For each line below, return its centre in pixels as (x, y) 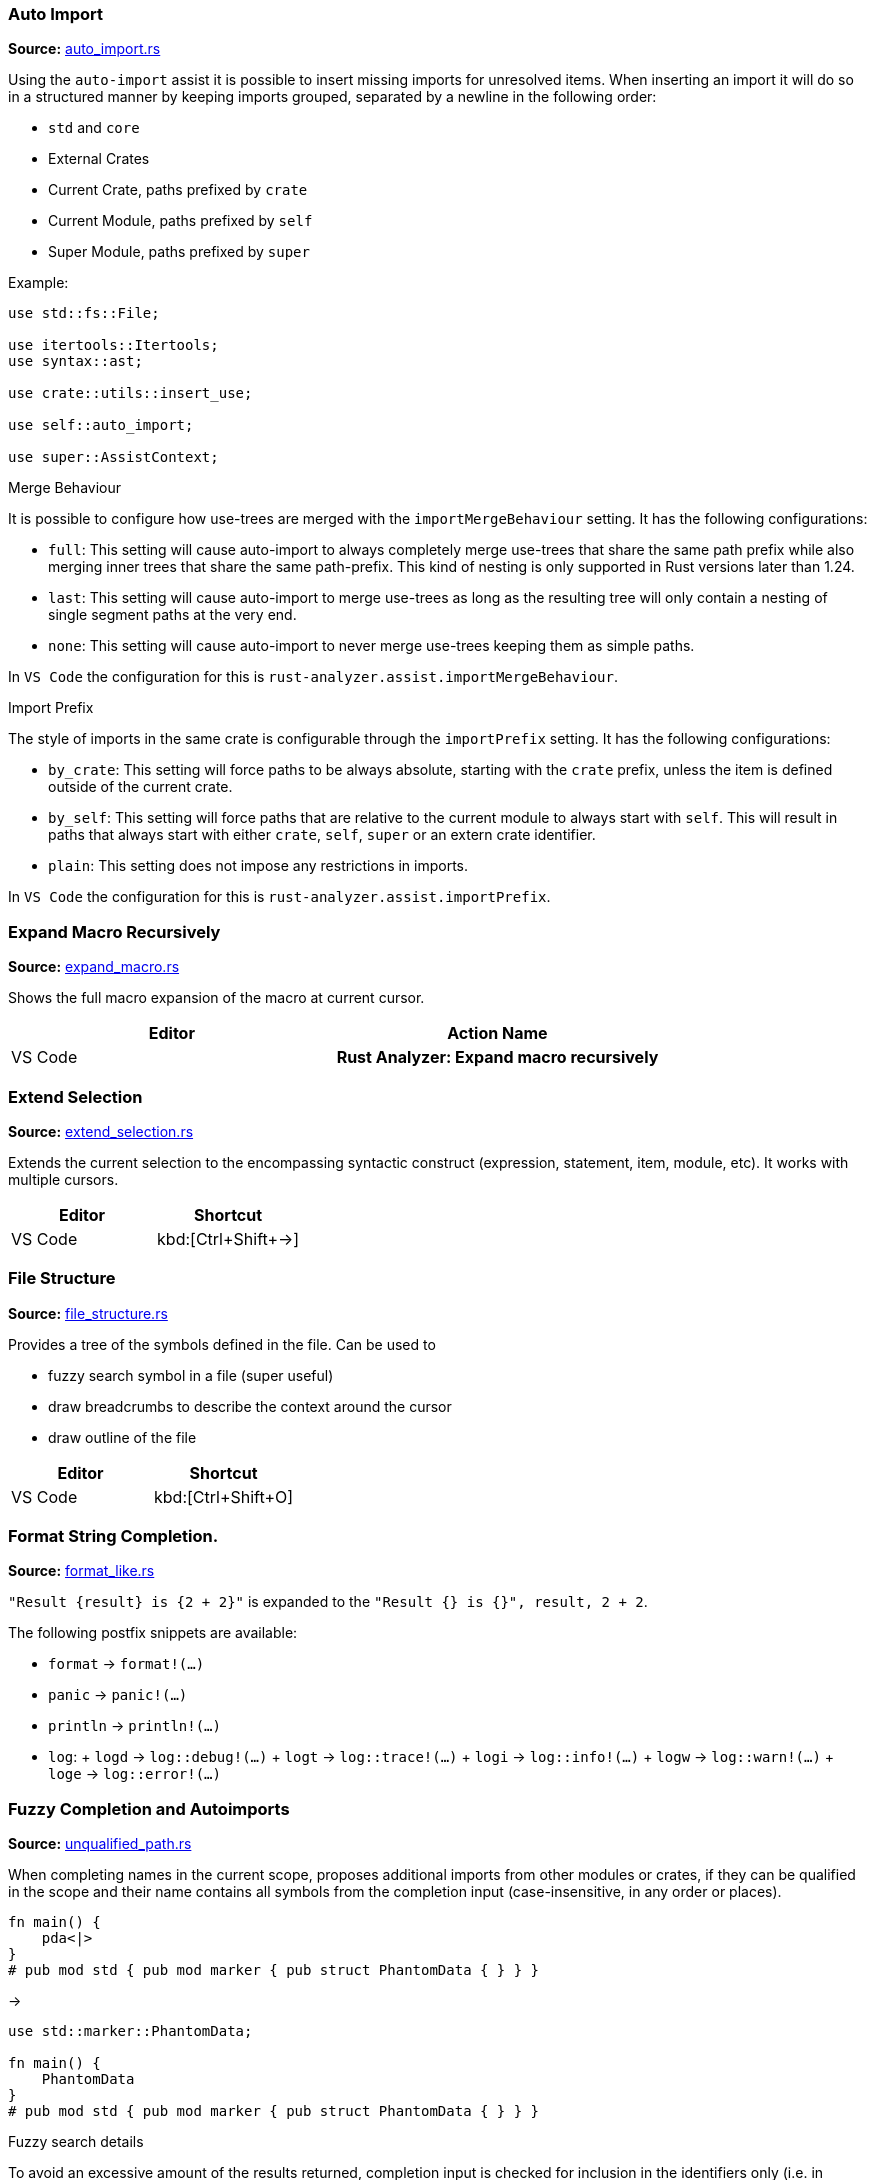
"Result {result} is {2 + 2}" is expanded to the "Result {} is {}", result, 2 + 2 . (328, 1602)
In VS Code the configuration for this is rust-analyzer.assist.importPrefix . (279, 897)
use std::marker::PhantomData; (130, 2031)
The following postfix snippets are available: (153, 1633)
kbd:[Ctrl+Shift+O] (224, 1496)
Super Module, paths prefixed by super (179, 252)
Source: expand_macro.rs (94, 967)
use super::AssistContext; (113, 457)
